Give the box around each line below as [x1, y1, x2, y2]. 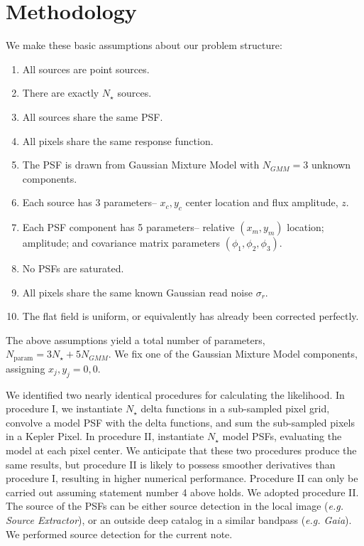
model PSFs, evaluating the [222, 429, 342, 444]
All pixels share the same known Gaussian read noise [22, 284, 253, 299]
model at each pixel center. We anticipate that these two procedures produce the [6, 443, 357, 458]
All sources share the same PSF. [22, 109, 163, 124]
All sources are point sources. [22, 61, 150, 76]
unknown [311, 157, 351, 172]
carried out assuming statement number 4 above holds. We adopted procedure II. [6, 484, 359, 499]
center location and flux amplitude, [185, 195, 338, 210]
